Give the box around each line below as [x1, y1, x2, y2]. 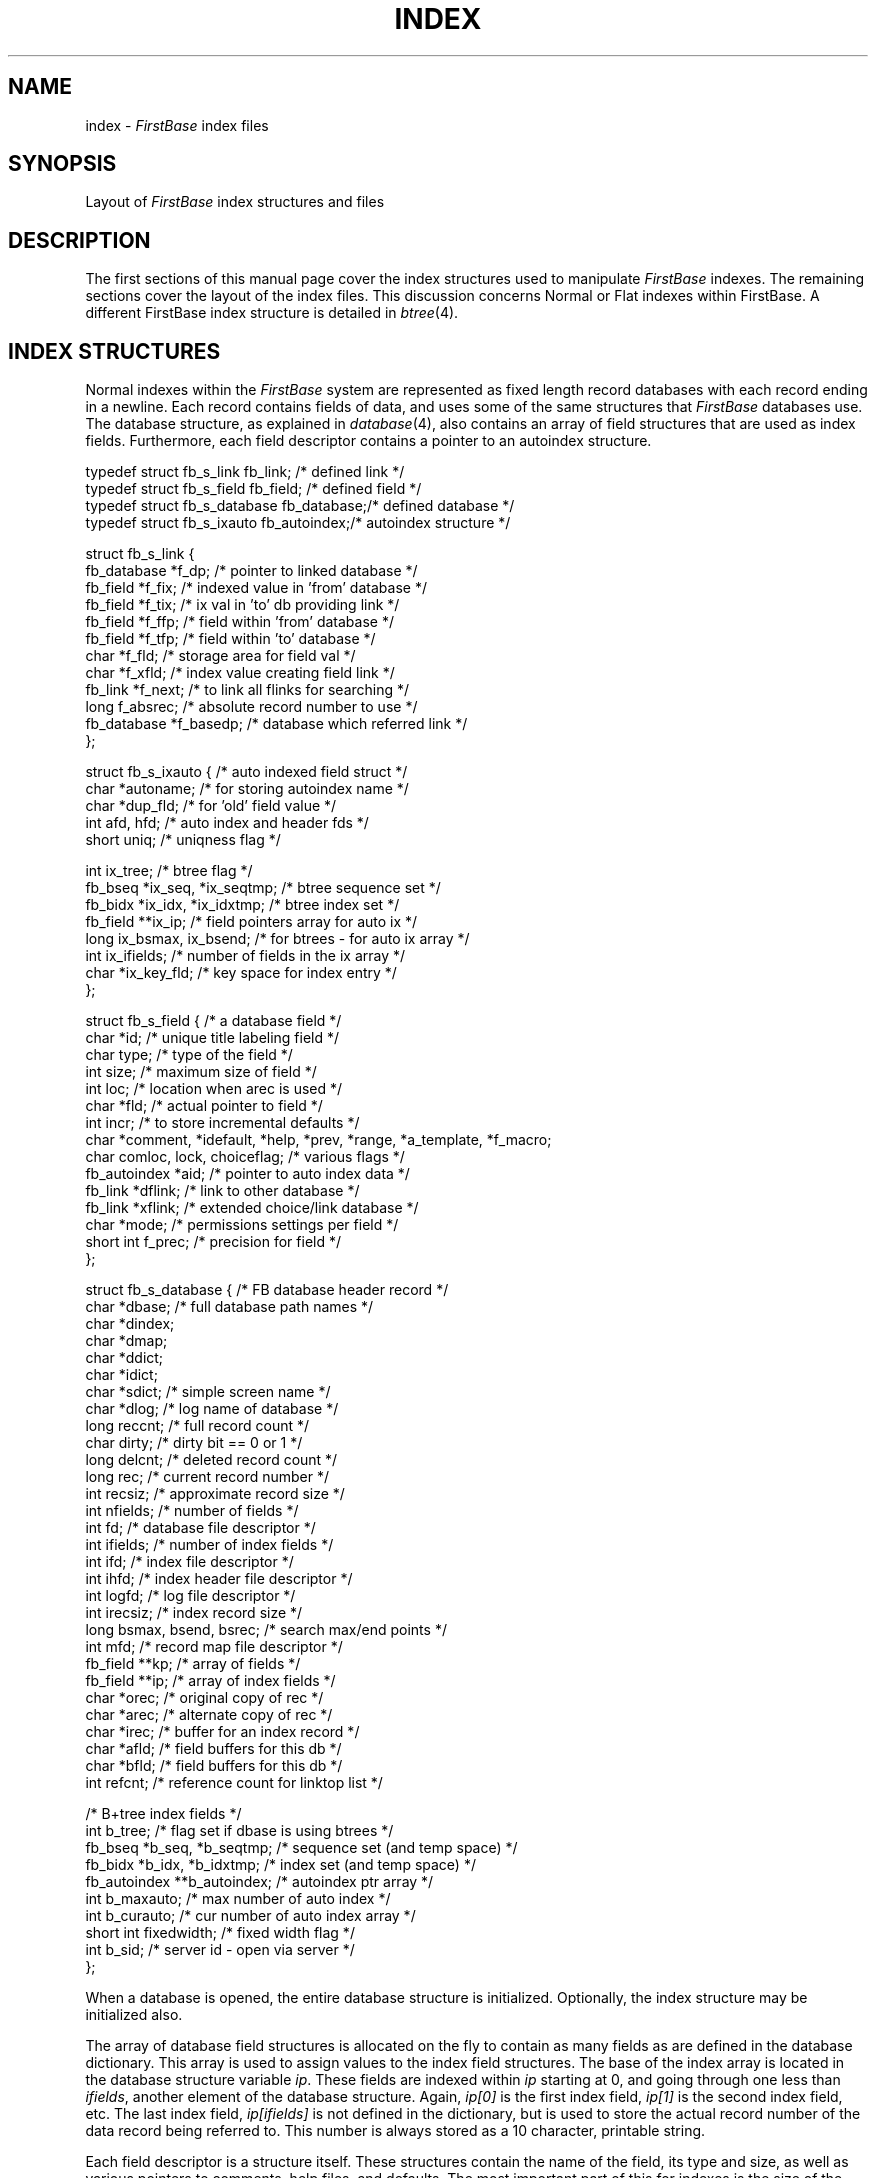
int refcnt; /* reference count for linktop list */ [85, 1774, 383, 1792]
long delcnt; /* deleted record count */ [85, 1451, 338, 1469]
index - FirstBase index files [85, 116, 269, 134]
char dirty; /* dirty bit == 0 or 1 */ [85, 1434, 303, 1452]
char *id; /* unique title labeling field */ [85, 1029, 340, 1047]
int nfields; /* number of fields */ [85, 1502, 299, 1520]
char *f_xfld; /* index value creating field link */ [85, 664, 395, 682]
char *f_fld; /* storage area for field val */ [85, 647, 356, 665]
